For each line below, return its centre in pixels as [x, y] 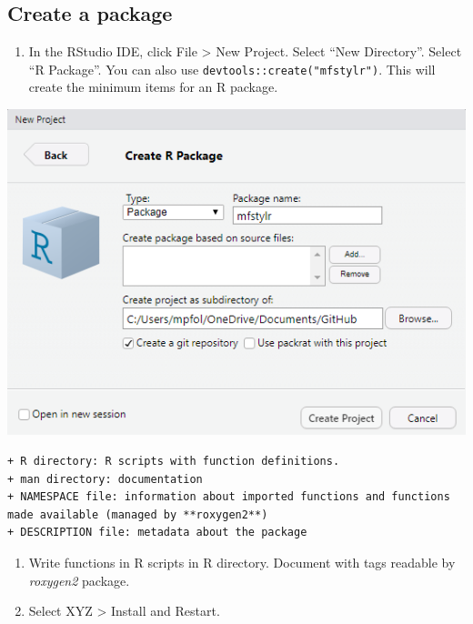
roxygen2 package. [79, 580]
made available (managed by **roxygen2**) [138, 514]
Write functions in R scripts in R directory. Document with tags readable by [242, 562]
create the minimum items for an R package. [153, 87]
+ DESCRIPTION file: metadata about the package [157, 533]
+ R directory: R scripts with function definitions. [174, 462]
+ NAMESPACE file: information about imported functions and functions [229, 497]
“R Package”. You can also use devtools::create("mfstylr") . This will [232, 69]
